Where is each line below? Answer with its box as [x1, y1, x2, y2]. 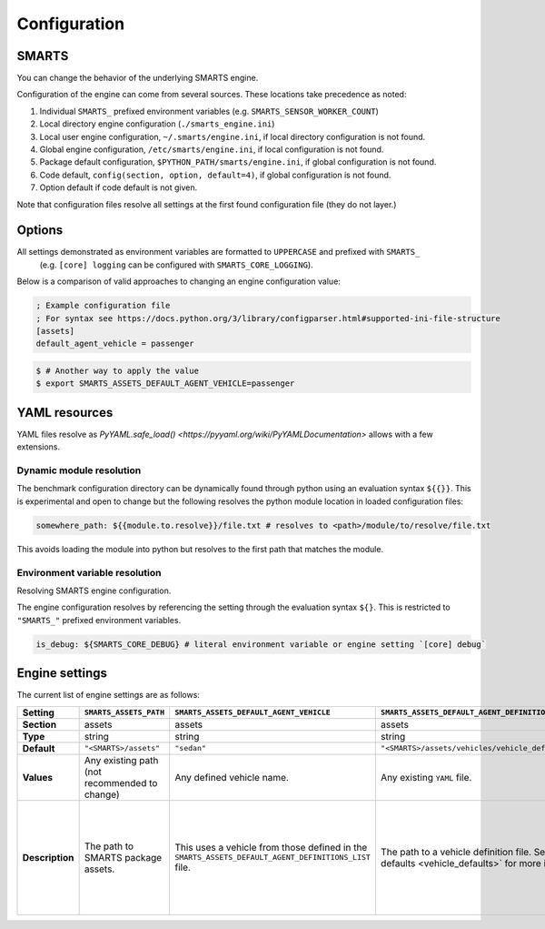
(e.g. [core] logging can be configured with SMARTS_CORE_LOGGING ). [39, 259, 313, 270]
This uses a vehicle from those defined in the [174, 842, 368, 854]
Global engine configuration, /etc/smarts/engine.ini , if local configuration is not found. [39, 144, 384, 155]
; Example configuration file [35, 300, 171, 311]
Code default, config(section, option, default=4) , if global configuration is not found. [39, 169, 391, 180]
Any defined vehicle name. [174, 771, 290, 783]
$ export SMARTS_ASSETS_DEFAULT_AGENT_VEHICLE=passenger [35, 379, 295, 389]
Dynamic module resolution [16, 464, 142, 477]
